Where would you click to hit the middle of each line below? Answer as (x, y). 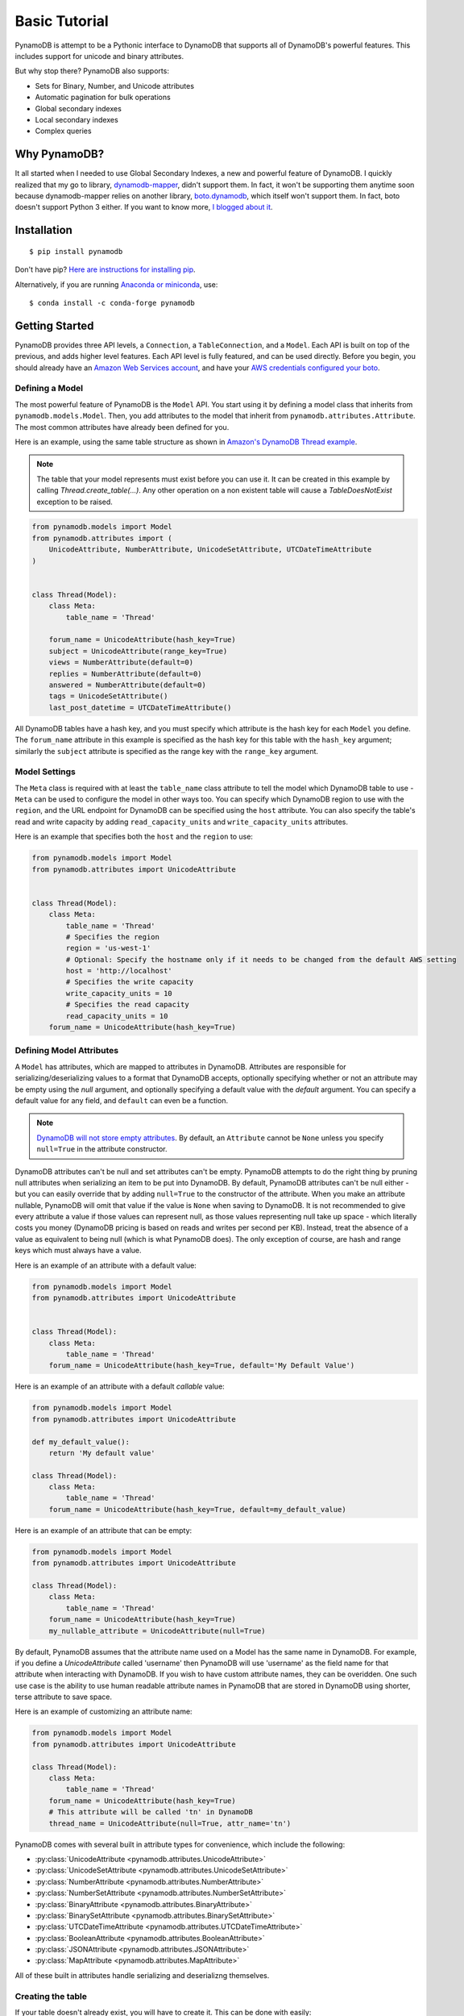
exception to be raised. (75, 502)
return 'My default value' (102, 1453)
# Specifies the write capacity (129, 982)
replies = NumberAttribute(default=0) (125, 674)
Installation (43, 230)
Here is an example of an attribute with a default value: (106, 1265)
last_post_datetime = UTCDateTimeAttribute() (140, 707)
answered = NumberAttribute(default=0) (128, 685)
